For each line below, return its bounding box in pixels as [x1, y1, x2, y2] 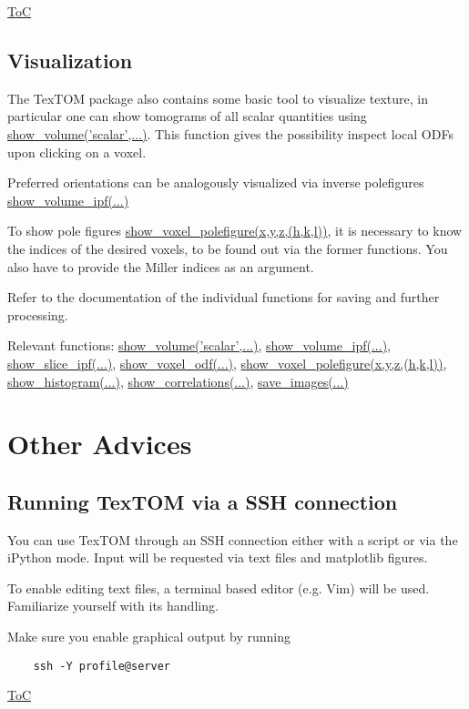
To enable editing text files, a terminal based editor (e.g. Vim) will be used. [7, 578, 430, 597]
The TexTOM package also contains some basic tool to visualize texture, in [7, 88, 428, 107]
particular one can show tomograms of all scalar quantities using [7, 106, 367, 126]
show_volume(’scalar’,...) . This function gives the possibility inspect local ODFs [7, 124, 454, 143]
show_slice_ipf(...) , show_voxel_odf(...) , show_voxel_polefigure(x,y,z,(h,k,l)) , [7, 353, 447, 372]
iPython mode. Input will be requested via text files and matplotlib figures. [7, 548, 428, 567]
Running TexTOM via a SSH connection [7, 487, 398, 515]
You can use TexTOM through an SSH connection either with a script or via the [7, 530, 458, 549]
